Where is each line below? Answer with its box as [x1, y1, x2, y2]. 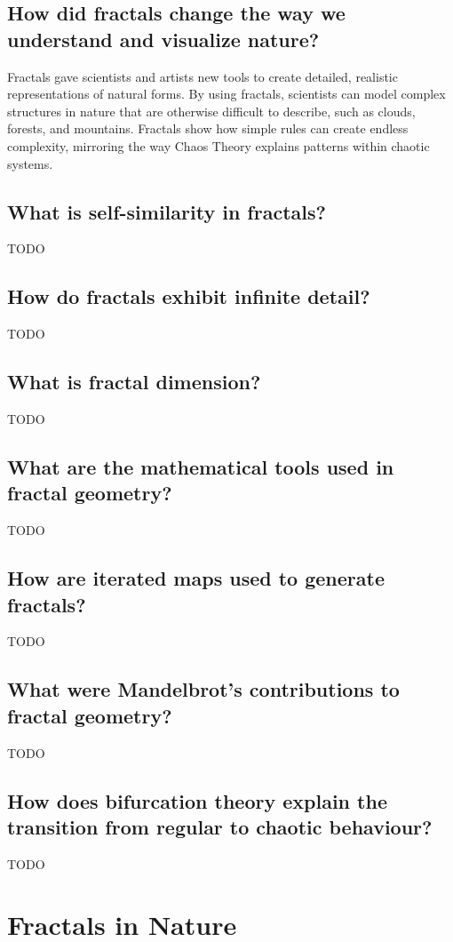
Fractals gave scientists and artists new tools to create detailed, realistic [7, 67, 398, 85]
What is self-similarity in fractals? [7, 197, 326, 225]
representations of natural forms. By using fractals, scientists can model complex [7, 84, 446, 103]
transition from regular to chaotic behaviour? [7, 812, 433, 840]
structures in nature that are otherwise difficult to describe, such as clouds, [7, 101, 416, 120]
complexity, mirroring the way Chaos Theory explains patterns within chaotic [7, 136, 430, 155]
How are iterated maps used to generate [7, 564, 385, 592]
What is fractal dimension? [7, 368, 261, 395]
